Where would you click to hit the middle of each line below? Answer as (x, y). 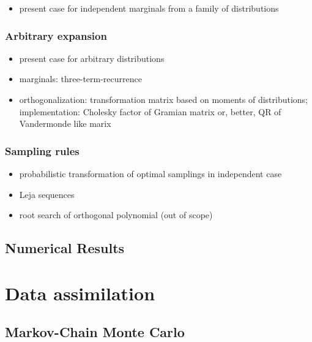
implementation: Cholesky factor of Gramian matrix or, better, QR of (150, 111)
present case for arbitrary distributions (92, 58)
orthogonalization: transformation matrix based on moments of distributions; (163, 99)
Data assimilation (80, 293)
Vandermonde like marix (65, 123)
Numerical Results (65, 248)
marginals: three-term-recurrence (80, 79)
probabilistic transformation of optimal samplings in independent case (150, 173)
